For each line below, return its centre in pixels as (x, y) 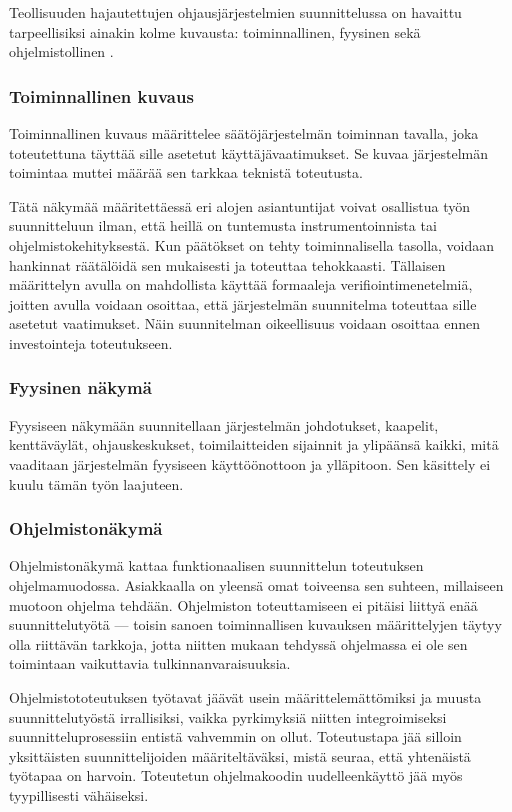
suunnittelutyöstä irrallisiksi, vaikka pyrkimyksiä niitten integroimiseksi (228, 716)
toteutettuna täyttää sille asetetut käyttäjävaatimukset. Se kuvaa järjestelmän (249, 152)
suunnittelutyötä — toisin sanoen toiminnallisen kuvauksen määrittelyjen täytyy (255, 624)
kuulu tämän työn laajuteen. (96, 483)
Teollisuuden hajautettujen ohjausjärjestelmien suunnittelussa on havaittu (235, 12)
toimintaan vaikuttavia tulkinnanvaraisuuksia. (150, 663)
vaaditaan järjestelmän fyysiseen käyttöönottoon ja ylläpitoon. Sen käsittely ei (250, 463)
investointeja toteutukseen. (91, 342)
